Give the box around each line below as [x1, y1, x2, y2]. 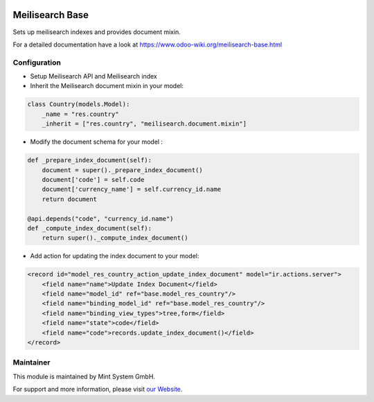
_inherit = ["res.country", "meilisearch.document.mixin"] [42, 120, 247, 128]
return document [42, 195, 97, 203]
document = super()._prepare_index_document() [42, 166, 204, 174]
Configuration [12, 58, 62, 67]
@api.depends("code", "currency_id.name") [27, 215, 174, 222]
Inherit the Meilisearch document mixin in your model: [30, 82, 184, 90]
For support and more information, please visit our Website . [12, 385, 183, 394]
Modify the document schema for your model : [30, 137, 163, 146]
